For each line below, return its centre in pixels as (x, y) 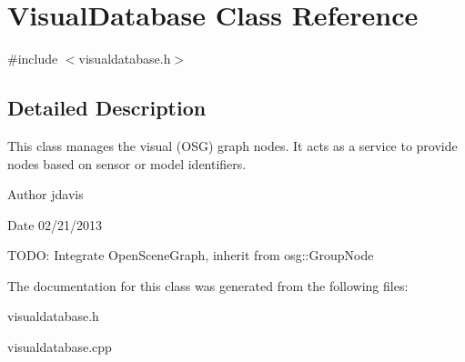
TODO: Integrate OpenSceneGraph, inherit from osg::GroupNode (191, 255)
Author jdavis (45, 194)
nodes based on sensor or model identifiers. (127, 163)
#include (33, 59)
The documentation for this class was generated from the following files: (208, 285)
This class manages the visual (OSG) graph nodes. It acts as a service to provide (232, 145)
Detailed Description (107, 108)
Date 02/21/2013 (55, 224)
